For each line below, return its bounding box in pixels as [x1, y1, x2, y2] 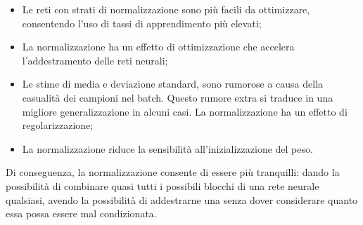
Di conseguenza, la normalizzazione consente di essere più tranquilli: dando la [6, 165, 340, 179]
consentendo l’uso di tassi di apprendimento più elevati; [22, 15, 262, 30]
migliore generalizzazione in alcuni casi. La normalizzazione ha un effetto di [22, 104, 348, 118]
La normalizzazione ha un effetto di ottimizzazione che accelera [22, 39, 295, 54]
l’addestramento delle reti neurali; [22, 53, 168, 67]
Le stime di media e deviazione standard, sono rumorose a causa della [22, 76, 324, 91]
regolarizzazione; [22, 118, 94, 132]
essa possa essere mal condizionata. [6, 206, 157, 221]
